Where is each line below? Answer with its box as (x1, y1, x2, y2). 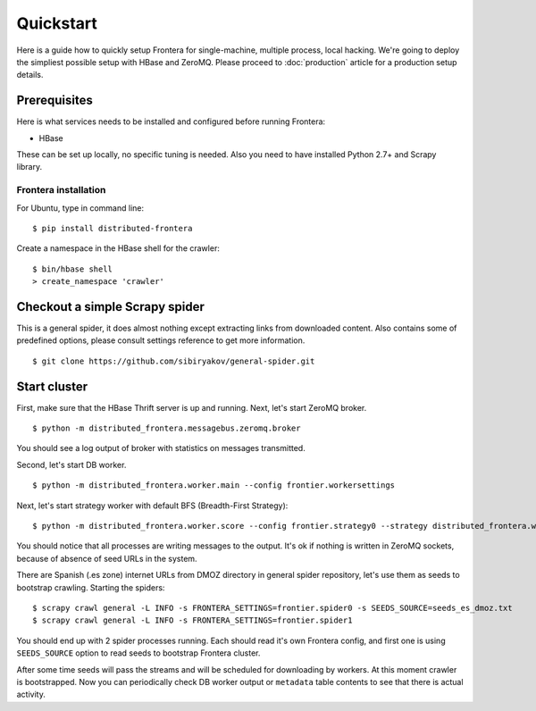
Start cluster (16, 379, 88, 394)
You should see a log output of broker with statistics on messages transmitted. (16, 443, 306, 454)
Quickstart (16, 13, 98, 33)
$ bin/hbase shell (32, 263, 113, 274)
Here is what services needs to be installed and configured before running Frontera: (16, 116, 326, 127)
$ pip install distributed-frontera (32, 223, 193, 233)
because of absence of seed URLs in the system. (16, 553, 197, 564)
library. (16, 162, 43, 172)
